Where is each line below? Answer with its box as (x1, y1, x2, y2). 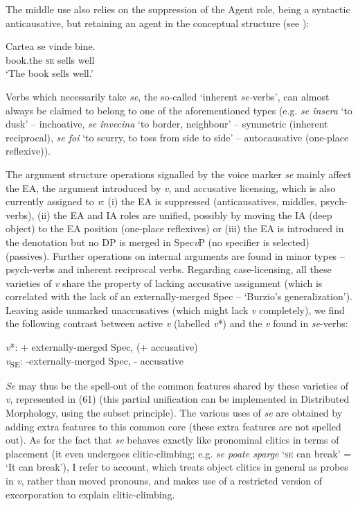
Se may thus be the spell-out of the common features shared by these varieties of (6, 378, 349, 392)
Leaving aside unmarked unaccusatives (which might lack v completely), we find (6, 302, 345, 317)
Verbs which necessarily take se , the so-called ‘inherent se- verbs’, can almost (6, 89, 330, 103)
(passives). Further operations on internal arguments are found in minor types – (6, 248, 345, 263)
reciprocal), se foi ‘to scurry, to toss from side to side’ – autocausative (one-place (6, 130, 349, 144)
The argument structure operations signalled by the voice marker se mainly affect (6, 166, 352, 181)
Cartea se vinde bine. (6, 39, 96, 53)
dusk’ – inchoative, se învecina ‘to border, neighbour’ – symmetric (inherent (6, 116, 328, 131)
